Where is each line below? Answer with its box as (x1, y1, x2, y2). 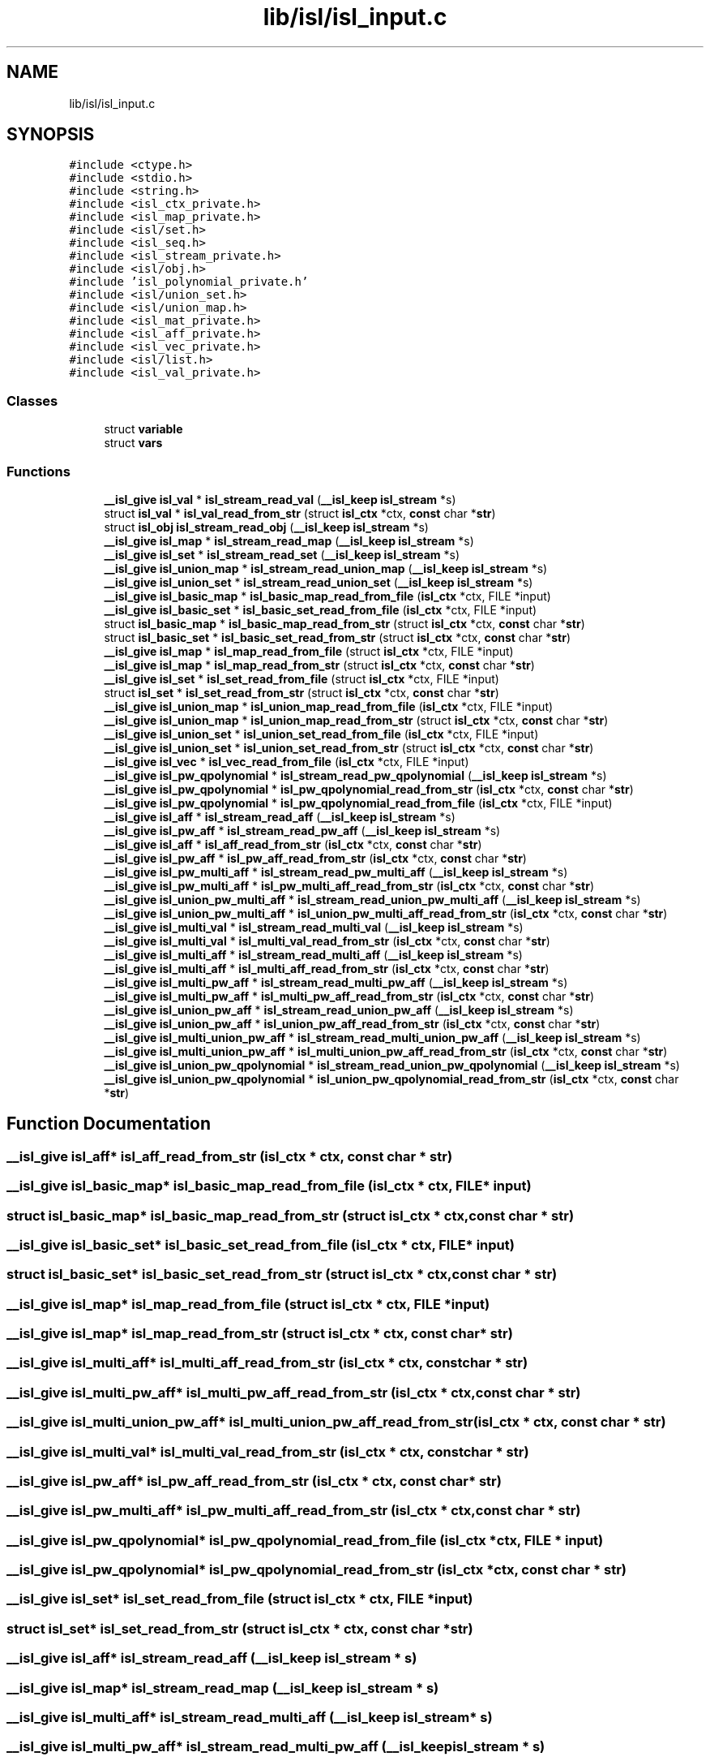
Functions (6, 463, 71, 480)
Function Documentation (6, 1113, 211, 1135)
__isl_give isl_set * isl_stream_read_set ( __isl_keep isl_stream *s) (104, 547, 460, 562)
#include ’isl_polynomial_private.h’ (69, 275, 309, 289)
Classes (6, 392, 58, 409)
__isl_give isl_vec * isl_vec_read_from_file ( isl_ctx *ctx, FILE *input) (104, 754, 469, 769)
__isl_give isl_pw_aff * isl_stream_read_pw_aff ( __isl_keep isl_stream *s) (104, 823, 501, 837)
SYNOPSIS (6, 124, 95, 145)
